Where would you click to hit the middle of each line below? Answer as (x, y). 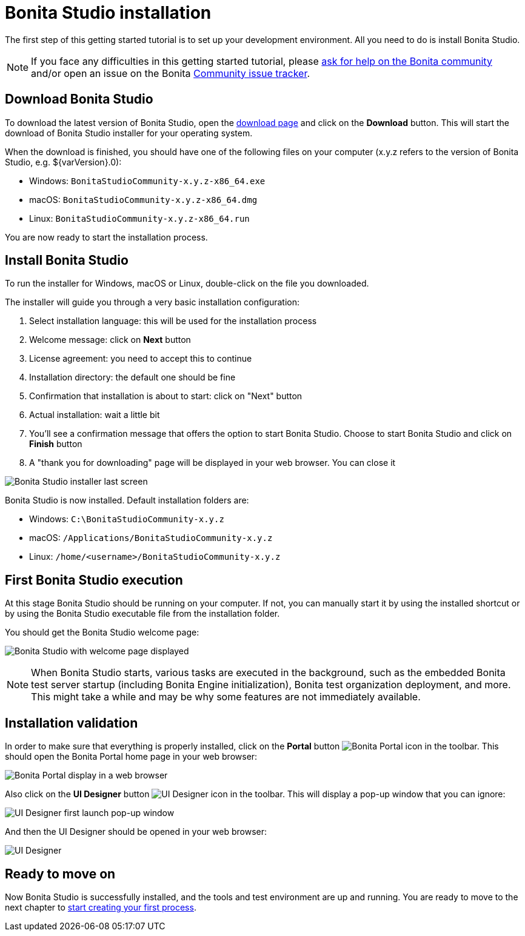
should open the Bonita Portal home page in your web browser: (131, 757)
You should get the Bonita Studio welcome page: (102, 632)
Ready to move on (60, 874)
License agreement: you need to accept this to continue (141, 359)
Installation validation (72, 723)
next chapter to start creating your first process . (101, 907)
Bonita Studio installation (108, 13)
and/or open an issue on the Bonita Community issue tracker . (171, 73)
